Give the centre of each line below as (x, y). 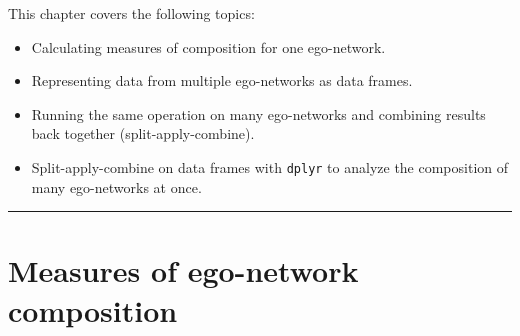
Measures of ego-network (183, 270)
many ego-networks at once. (116, 186)
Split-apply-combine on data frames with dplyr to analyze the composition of (270, 166)
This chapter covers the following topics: (131, 13)
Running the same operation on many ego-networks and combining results (258, 113)
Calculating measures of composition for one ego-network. (208, 46)
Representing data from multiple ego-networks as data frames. (222, 80)
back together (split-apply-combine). (143, 133)
